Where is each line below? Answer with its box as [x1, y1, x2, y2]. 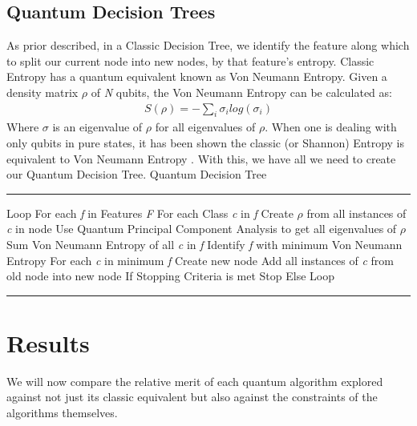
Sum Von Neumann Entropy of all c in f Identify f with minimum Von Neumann [6, 235, 403, 252]
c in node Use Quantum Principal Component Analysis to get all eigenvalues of [6, 220, 397, 237]
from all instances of [306, 204, 407, 221]
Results [6, 326, 90, 359]
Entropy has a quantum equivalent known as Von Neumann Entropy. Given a [6, 68, 387, 85]
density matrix [6, 83, 79, 100]
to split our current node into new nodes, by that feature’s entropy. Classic [6, 52, 374, 69]
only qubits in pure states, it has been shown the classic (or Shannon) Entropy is [6, 135, 405, 151]
